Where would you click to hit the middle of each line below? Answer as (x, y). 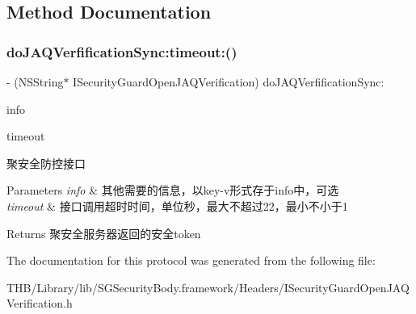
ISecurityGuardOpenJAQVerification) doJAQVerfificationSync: (229, 82)
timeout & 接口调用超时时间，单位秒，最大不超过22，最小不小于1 (177, 205)
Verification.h (40, 303)
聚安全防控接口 (46, 163)
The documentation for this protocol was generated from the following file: (191, 260)
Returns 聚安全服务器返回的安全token (104, 233)
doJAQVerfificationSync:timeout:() (122, 51)
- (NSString (35, 82)
